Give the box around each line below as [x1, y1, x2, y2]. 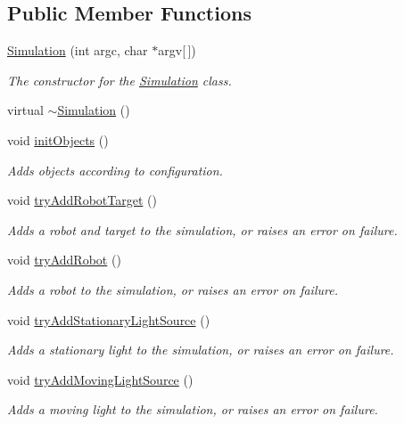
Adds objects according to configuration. [7, 160, 223, 179]
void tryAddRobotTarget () [7, 191, 157, 209]
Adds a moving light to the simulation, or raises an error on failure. [7, 400, 378, 419]
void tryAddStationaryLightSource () [7, 310, 210, 329]
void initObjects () [7, 130, 109, 149]
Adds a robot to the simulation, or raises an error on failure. [7, 280, 338, 298]
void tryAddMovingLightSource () [7, 370, 194, 388]
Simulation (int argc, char [7, 41, 148, 60]
